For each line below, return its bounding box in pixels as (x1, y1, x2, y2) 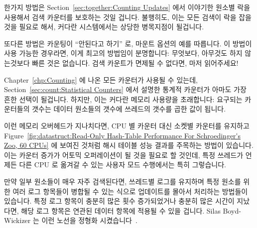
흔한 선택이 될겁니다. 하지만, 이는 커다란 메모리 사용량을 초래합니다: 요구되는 (4, 94, 243, 104)
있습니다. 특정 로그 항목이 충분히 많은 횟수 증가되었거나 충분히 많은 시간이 (4, 196, 235, 206)
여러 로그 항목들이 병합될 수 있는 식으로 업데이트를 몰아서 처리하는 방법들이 (12, 186, 248, 196)
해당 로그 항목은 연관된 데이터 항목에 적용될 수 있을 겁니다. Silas (21, 205, 221, 216)
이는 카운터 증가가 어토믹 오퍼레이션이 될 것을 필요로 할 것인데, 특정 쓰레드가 (4, 149, 244, 160)
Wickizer (4, 215, 31, 226)
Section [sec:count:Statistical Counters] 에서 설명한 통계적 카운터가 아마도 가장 (4, 84, 247, 95)
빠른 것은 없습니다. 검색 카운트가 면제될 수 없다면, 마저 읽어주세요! (32, 57, 239, 68)
